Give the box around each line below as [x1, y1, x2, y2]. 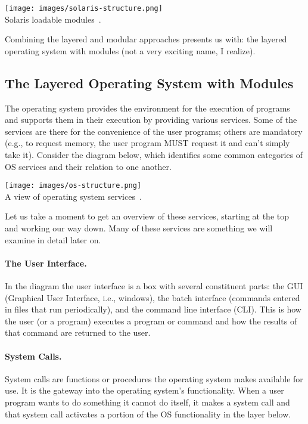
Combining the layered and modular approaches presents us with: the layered [5, 33, 287, 45]
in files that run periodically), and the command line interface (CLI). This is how [5, 303, 301, 315]
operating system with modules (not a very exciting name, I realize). [5, 44, 256, 57]
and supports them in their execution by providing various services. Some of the [5, 113, 297, 126]
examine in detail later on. [5, 233, 101, 246]
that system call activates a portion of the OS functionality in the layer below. [5, 407, 291, 420]
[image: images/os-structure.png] [5, 181, 142, 190]
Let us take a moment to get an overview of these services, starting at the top [5, 210, 289, 222]
